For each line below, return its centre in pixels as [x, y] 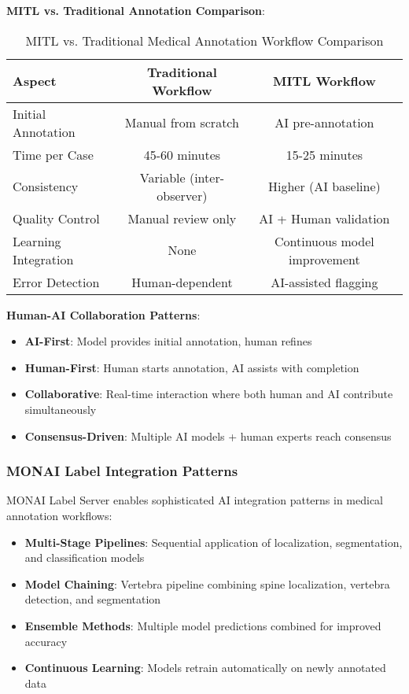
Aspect [35, 81]
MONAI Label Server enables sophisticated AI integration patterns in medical [195, 500]
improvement [324, 259]
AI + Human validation [324, 218]
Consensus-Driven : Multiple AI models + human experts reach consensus [208, 436]
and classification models [85, 557]
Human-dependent [182, 282]
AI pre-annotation [324, 123]
